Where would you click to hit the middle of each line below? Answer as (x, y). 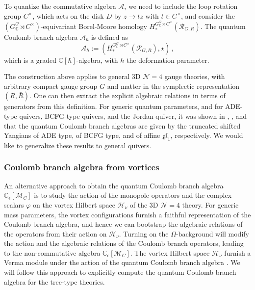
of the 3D (144, 204)
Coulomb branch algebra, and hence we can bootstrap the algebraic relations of (123, 224)
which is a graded (30, 60)
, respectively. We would (207, 135)
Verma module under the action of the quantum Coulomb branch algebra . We (122, 262)
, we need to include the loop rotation (181, 6)
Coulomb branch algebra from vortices (82, 167)
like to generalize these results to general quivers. (78, 145)
